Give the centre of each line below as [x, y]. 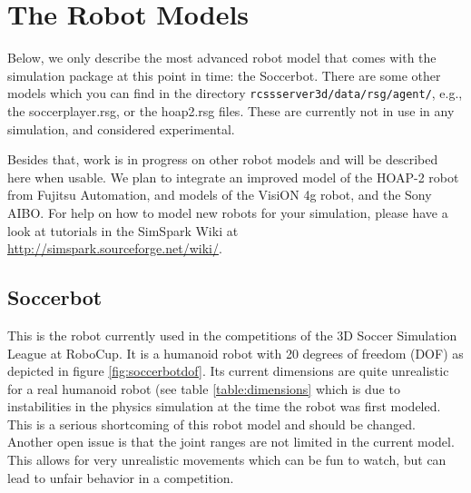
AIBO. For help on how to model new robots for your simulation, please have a [228, 212]
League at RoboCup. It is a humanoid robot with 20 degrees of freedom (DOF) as [235, 353]
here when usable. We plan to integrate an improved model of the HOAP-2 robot [233, 177]
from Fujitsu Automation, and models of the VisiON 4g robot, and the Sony [220, 195]
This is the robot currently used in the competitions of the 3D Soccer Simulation [232, 335]
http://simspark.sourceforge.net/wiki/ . [115, 248]
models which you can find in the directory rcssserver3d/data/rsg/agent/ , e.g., [235, 93]
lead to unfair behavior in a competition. [121, 477]
